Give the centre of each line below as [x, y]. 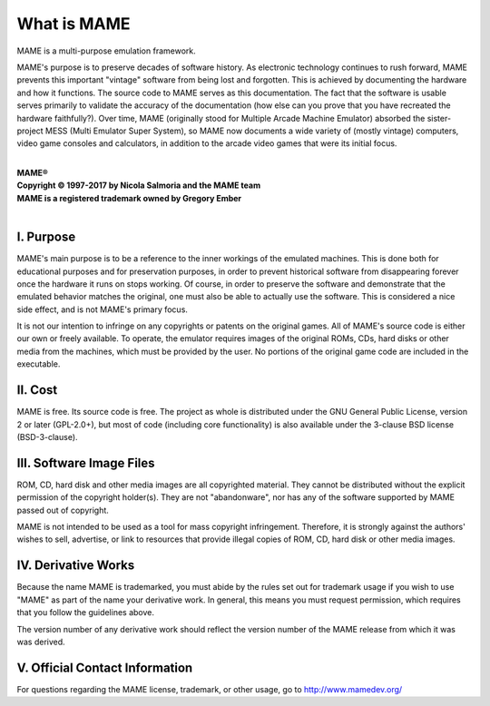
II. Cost [37, 390]
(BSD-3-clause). [47, 436]
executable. [39, 364]
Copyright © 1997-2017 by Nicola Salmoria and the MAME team [139, 185]
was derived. [41, 642]
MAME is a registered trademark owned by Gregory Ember [129, 198]
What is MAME [73, 24]
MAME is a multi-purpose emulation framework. [106, 51]
